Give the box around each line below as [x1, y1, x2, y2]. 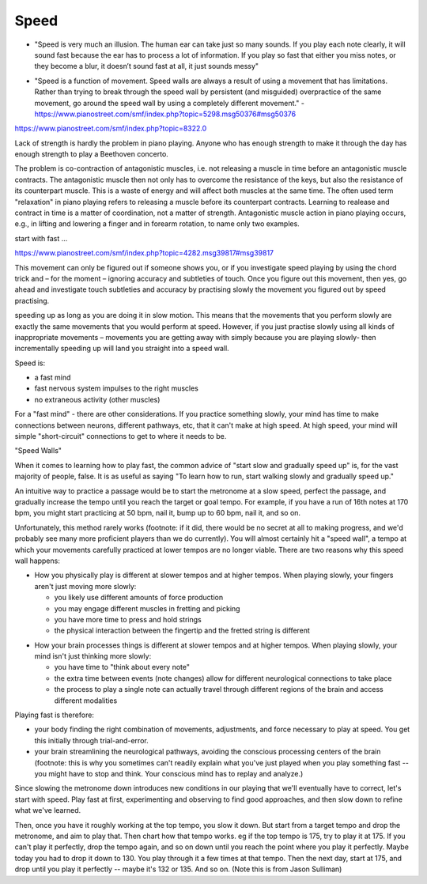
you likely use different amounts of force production [54, 593, 224, 603]
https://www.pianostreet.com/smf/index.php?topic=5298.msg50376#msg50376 [34, 109, 297, 119]
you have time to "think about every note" [54, 663, 190, 672]
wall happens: [14, 556, 61, 565]
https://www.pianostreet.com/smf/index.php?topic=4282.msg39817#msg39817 [14, 248, 274, 258]
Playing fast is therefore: [14, 710, 95, 720]
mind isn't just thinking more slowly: [34, 652, 152, 661]
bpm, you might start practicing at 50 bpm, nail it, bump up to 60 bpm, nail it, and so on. [14, 508, 300, 518]
